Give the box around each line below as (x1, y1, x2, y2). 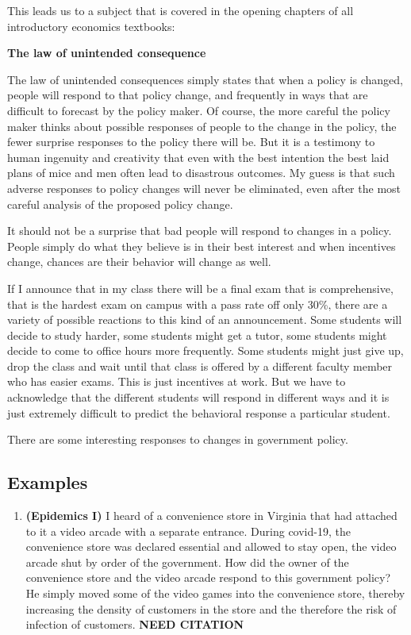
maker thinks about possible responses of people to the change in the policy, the (7, 117, 397, 134)
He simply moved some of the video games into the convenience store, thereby (25, 585, 405, 602)
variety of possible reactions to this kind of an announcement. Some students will (7, 311, 402, 328)
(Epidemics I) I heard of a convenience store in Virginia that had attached (25, 507, 398, 524)
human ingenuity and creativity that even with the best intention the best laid (7, 148, 390, 165)
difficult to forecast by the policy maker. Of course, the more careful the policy (7, 102, 390, 118)
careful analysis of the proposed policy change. (7, 195, 233, 212)
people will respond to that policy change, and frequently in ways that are (7, 87, 368, 103)
